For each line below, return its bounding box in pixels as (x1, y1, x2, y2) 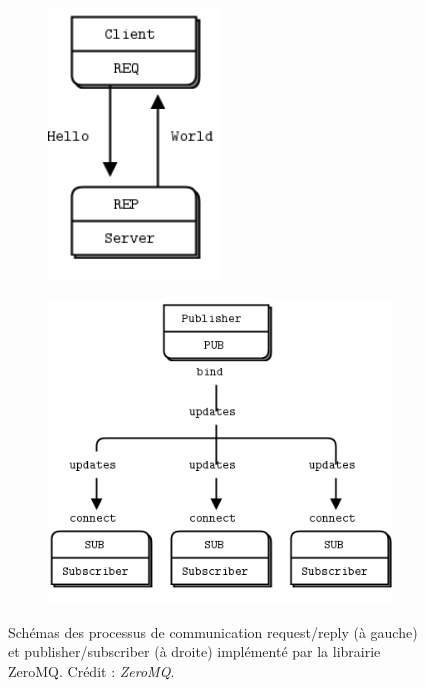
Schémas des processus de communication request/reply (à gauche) (8, 621, 418, 642)
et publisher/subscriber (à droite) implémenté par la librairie (8, 641, 381, 662)
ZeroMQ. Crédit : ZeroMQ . (8, 660, 175, 681)
